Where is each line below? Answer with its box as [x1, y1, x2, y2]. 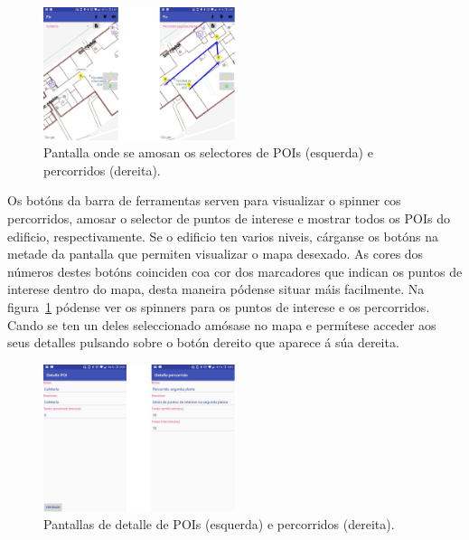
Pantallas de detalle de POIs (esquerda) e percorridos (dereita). [43, 515, 395, 534]
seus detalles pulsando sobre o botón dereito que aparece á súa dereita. [7, 333, 399, 352]
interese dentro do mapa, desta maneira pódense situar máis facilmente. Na [7, 279, 425, 298]
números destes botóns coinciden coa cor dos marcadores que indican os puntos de [7, 261, 463, 280]
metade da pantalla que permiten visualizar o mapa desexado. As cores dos [7, 244, 424, 263]
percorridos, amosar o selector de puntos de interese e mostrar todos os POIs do [7, 208, 450, 227]
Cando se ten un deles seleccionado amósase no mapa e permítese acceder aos [7, 315, 436, 334]
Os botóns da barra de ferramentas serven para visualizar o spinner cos [7, 191, 401, 210]
